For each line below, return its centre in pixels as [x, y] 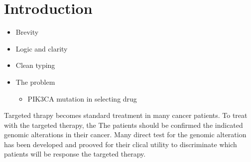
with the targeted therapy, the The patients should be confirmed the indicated [124, 125]
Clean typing [35, 65]
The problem [35, 81]
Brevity [27, 32]
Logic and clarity [42, 48]
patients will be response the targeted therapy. [75, 154]
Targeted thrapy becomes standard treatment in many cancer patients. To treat [126, 115]
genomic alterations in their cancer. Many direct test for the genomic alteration [125, 135]
